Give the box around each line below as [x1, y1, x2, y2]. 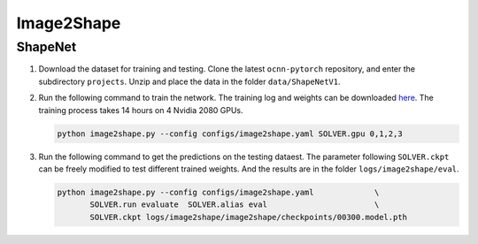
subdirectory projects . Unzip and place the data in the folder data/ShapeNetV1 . [38, 76, 341, 87]
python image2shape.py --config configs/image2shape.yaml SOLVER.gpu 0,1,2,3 [57, 128, 403, 139]
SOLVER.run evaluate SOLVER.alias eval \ [89, 200, 380, 210]
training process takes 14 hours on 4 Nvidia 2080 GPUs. [38, 104, 243, 115]
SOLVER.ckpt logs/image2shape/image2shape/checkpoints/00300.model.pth [89, 212, 407, 222]
